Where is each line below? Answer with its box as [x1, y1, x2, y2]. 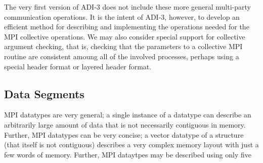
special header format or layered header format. [4, 61, 152, 71]
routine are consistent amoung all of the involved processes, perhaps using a [4, 51, 239, 61]
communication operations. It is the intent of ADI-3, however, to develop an [4, 11, 240, 22]
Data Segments [4, 86, 84, 101]
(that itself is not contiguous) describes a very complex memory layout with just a [4, 139, 259, 150]
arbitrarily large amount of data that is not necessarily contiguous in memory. [4, 119, 246, 130]
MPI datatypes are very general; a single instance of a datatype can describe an [4, 109, 251, 120]
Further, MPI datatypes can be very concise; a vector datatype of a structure [4, 129, 244, 140]
